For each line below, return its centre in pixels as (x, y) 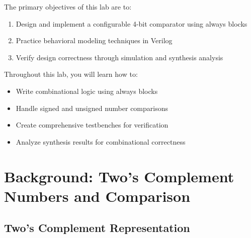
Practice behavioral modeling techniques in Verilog (94, 40)
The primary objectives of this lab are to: (68, 7)
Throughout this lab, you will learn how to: (71, 74)
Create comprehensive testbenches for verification (92, 125)
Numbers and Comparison (97, 196)
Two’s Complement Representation (97, 228)
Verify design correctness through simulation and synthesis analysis (119, 57)
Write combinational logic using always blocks (87, 91)
